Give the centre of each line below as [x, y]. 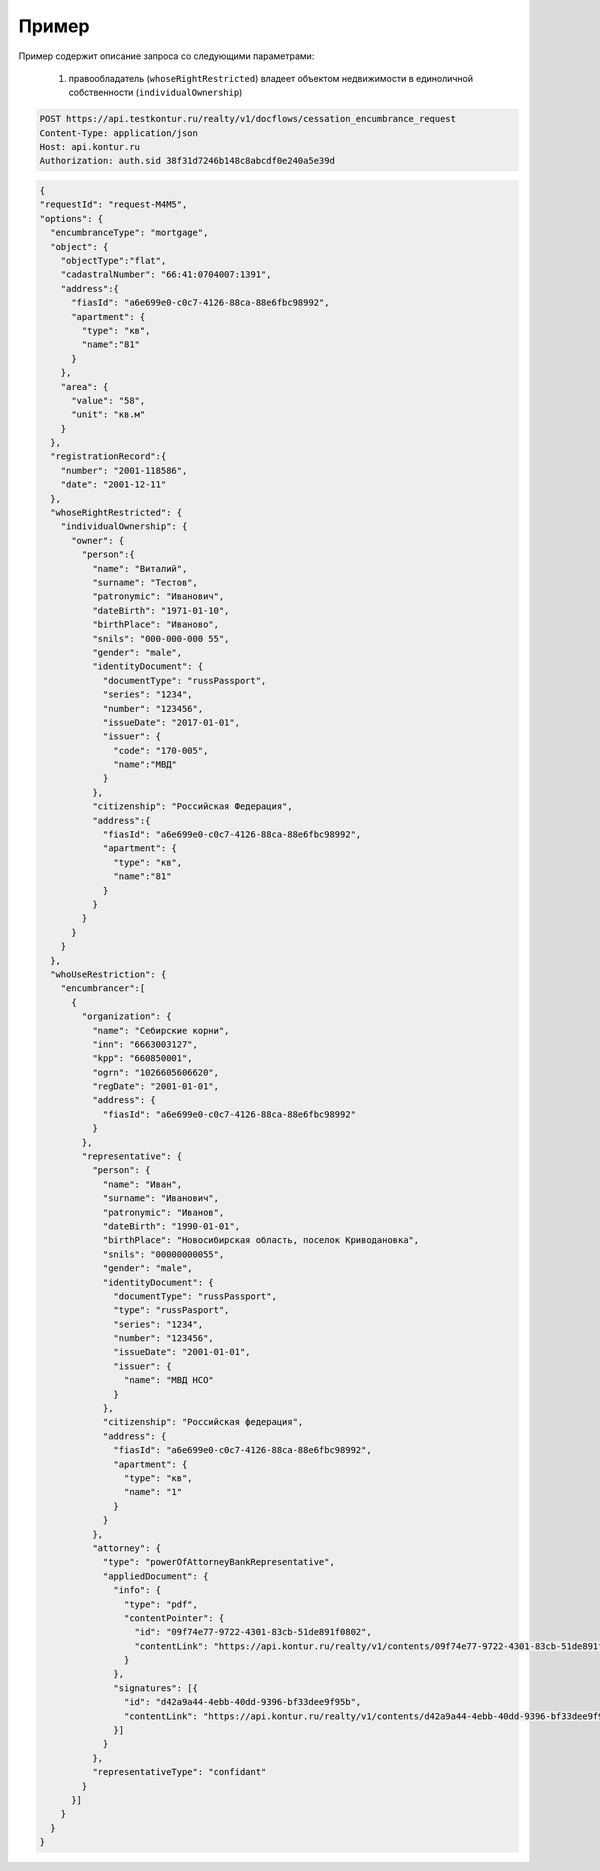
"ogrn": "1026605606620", [155, 1072]
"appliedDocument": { [155, 1576]
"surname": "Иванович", [161, 1198]
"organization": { [126, 1016]
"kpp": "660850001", [142, 1058]
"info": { [137, 1590]
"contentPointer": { [174, 1618]
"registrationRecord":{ [108, 456]
